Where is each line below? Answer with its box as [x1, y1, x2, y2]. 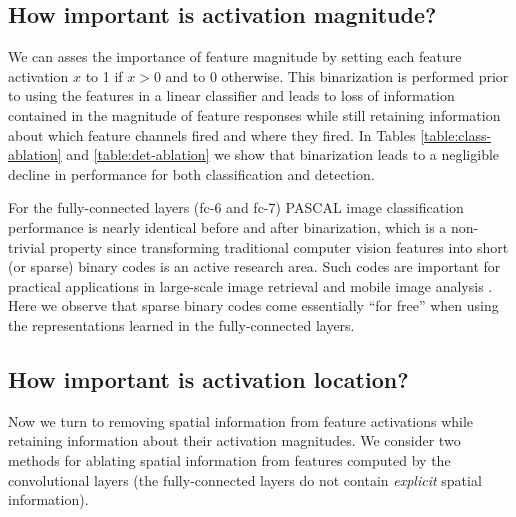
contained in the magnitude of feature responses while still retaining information [8, 104, 501, 125]
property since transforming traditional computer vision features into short [49, 236, 509, 257]
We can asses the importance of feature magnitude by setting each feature [8, 46, 462, 67]
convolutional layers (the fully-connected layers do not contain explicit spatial [8, 469, 482, 490]
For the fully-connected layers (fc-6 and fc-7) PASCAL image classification [8, 197, 464, 218]
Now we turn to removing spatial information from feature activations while [8, 410, 474, 431]
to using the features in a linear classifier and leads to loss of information [8, 85, 455, 106]
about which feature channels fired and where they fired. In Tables [8, 124, 416, 145]
